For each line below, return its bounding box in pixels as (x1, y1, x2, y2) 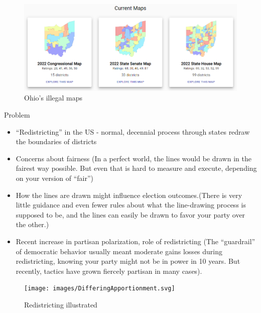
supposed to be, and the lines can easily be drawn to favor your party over (16, 209, 245, 220)
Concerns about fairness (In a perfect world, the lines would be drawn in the (16, 153, 251, 163)
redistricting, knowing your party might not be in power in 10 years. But (16, 256, 240, 266)
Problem (4, 110, 30, 120)
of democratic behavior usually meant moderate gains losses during (16, 246, 223, 256)
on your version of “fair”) (16, 172, 94, 183)
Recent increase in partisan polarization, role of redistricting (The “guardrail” (16, 236, 255, 246)
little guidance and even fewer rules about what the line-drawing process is (16, 199, 246, 210)
